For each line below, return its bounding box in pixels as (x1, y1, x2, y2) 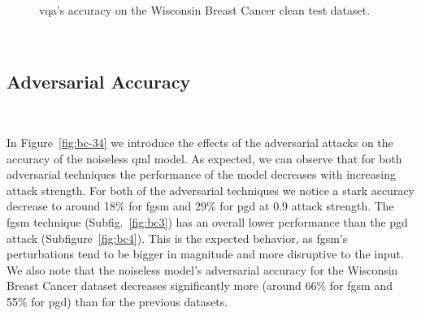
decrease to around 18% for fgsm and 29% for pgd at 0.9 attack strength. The (7, 197, 394, 214)
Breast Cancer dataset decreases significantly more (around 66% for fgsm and (7, 277, 393, 294)
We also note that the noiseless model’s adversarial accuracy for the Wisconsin (7, 261, 398, 278)
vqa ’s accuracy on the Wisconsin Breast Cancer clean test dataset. (39, 2, 371, 18)
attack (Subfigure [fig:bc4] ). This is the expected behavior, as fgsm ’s (7, 229, 348, 246)
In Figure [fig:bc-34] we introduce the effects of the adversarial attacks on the (7, 133, 393, 150)
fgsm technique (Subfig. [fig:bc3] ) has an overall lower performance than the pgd (7, 213, 408, 230)
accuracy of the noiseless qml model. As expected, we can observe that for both (7, 149, 402, 167)
